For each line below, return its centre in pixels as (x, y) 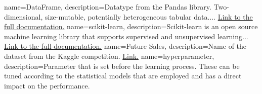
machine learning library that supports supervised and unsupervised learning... (126, 36)
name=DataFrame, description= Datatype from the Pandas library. (108, 7)
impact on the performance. (47, 85)
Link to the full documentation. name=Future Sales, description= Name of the (125, 46)
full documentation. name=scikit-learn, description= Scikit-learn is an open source (131, 26)
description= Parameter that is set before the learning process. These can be (122, 66)
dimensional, (24, 16)
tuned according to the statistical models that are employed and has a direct (123, 76)
